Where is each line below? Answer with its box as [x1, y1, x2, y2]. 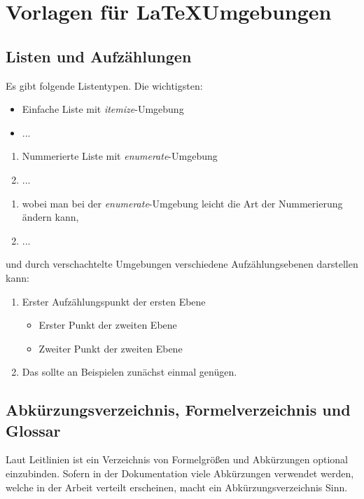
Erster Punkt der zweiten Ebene [38, 317, 177, 332]
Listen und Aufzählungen [6, 45, 192, 67]
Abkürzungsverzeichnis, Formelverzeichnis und [6, 399, 351, 421]
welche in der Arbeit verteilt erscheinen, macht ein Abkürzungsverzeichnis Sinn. [6, 479, 348, 494]
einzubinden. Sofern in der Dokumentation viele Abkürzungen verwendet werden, [6, 466, 354, 481]
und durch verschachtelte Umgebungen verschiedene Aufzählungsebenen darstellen [6, 257, 358, 271]
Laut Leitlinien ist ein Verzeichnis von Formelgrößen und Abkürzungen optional [6, 452, 349, 467]
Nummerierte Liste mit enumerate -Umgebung [22, 149, 218, 163]
